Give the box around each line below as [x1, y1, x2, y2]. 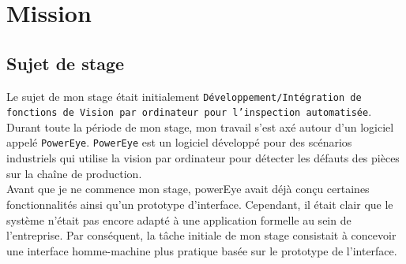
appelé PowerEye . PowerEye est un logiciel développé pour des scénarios [6, 134, 352, 151]
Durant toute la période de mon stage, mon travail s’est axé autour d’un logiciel [6, 118, 394, 135]
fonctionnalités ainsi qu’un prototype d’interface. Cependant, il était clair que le [6, 195, 393, 212]
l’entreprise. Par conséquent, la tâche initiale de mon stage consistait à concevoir [6, 227, 397, 244]
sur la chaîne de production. [6, 165, 142, 181]
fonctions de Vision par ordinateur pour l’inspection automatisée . [6, 103, 372, 120]
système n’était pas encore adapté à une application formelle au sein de [6, 211, 351, 228]
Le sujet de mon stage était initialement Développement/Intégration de [6, 87, 362, 104]
